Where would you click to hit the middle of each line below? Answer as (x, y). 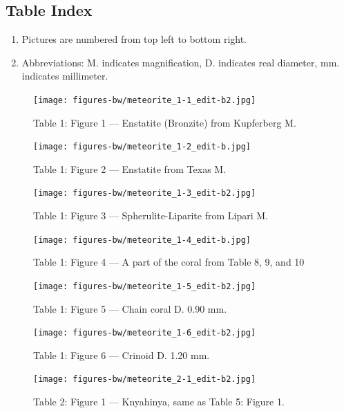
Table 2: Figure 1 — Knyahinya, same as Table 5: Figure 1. (159, 402)
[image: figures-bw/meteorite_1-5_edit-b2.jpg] (145, 286)
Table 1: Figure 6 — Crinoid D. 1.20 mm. (122, 355)
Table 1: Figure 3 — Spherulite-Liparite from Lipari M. (151, 215)
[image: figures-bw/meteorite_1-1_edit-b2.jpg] (145, 100)
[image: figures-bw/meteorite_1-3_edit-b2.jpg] (145, 193)
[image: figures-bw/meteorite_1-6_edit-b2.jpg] (145, 333)
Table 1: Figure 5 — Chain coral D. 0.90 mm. (130, 308)
